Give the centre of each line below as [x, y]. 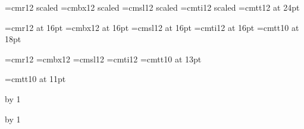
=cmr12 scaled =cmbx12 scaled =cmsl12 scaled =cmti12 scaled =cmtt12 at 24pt [152, 7]
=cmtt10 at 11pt [35, 79]
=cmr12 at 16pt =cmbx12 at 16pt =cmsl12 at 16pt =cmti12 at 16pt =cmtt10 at [152, 27]
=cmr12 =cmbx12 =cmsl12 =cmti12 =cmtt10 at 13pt [103, 59]
